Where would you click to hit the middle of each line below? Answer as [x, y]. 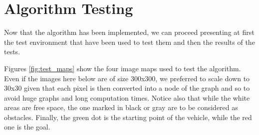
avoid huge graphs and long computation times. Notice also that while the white [127, 97]
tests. [12, 52]
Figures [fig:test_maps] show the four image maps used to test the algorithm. [123, 68]
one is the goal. [27, 127]
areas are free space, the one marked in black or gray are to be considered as [121, 107]
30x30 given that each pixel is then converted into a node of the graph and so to [127, 88]
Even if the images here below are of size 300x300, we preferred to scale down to [127, 78]
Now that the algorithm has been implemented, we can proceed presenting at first [129, 32]
